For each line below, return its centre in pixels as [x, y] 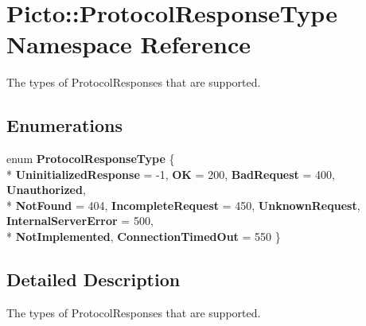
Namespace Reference [128, 44]
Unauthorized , [46, 190]
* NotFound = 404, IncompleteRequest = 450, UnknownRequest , [183, 205]
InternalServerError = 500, [80, 221]
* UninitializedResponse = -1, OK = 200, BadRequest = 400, [171, 174]
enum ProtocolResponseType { [91, 159]
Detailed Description [93, 279]
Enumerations [65, 125]
